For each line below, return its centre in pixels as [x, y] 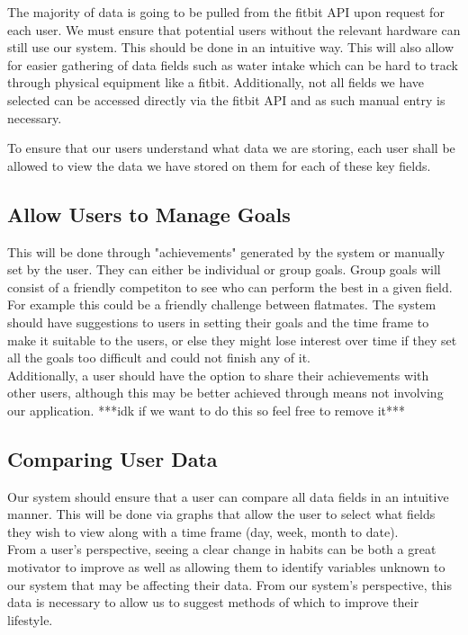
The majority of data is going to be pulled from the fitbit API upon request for [226, 12]
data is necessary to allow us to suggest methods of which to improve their [213, 602]
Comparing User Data [112, 458]
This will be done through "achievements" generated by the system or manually [226, 251]
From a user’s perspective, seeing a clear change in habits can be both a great [222, 549]
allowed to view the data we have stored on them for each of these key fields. [219, 165]
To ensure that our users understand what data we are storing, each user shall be [231, 148]
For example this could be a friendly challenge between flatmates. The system [222, 304]
